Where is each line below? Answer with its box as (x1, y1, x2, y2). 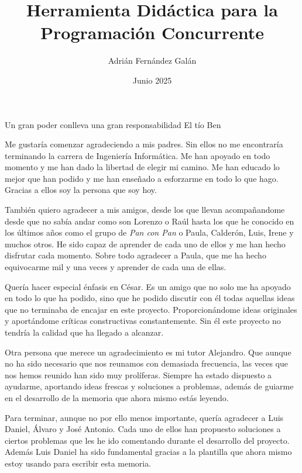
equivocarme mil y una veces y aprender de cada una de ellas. (5, 261, 227, 273)
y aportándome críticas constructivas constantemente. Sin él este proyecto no (5, 315, 281, 327)
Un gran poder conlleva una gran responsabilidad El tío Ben (5, 118, 221, 130)
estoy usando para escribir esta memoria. (5, 457, 152, 469)
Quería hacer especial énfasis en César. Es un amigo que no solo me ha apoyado (5, 280, 291, 292)
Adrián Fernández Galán (108, 54, 197, 67)
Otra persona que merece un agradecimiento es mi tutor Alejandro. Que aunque (5, 346, 291, 358)
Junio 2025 (132, 74, 172, 86)
